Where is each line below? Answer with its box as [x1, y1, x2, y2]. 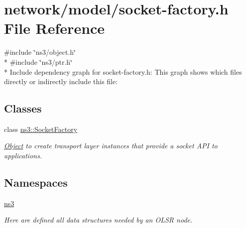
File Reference [4, 18, 105, 38]
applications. [4, 150, 42, 161]
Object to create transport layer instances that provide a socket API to [4, 140, 218, 151]
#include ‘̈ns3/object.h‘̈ [4, 47, 76, 57]
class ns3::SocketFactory [4, 123, 78, 134]
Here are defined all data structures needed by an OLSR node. [4, 215, 193, 225]
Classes [4, 101, 42, 116]
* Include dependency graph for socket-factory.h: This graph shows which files [4, 66, 242, 77]
